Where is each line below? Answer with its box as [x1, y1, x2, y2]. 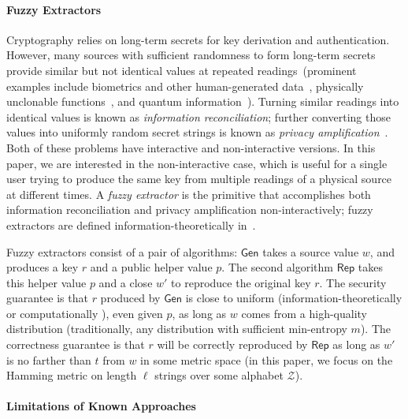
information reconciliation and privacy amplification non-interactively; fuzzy [6, 201, 373, 218]
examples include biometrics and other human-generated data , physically [6, 77, 364, 94]
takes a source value [262, 243, 359, 260]
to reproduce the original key [171, 274, 311, 290]
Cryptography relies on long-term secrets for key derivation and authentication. [6, 31, 390, 47]
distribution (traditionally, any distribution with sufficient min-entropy [6, 320, 347, 337]
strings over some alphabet [154, 367, 284, 383]
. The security [319, 274, 387, 290]
